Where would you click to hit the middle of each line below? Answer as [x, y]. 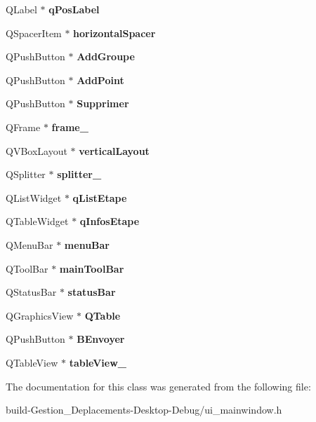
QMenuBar [29, 244]
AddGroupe [106, 56]
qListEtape [100, 197]
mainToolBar [92, 268]
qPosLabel [74, 9]
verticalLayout [114, 150]
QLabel [21, 9]
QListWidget [34, 197]
